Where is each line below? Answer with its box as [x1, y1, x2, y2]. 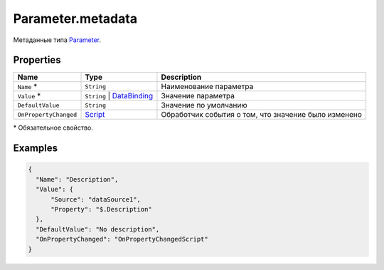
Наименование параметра [161, 82, 254, 92]
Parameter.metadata [13, 11, 138, 26]
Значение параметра [161, 91, 235, 101]
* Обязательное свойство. [13, 123, 94, 132]
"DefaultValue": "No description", [36, 225, 160, 233]
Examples [13, 142, 58, 155]
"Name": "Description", [36, 175, 119, 183]
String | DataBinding [85, 91, 154, 101]
